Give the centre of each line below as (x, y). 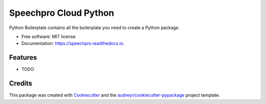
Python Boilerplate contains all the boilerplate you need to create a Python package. (94, 28)
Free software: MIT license (49, 36)
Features (23, 57)
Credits (21, 84)
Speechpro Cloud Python (62, 13)
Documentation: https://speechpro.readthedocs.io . (73, 43)
